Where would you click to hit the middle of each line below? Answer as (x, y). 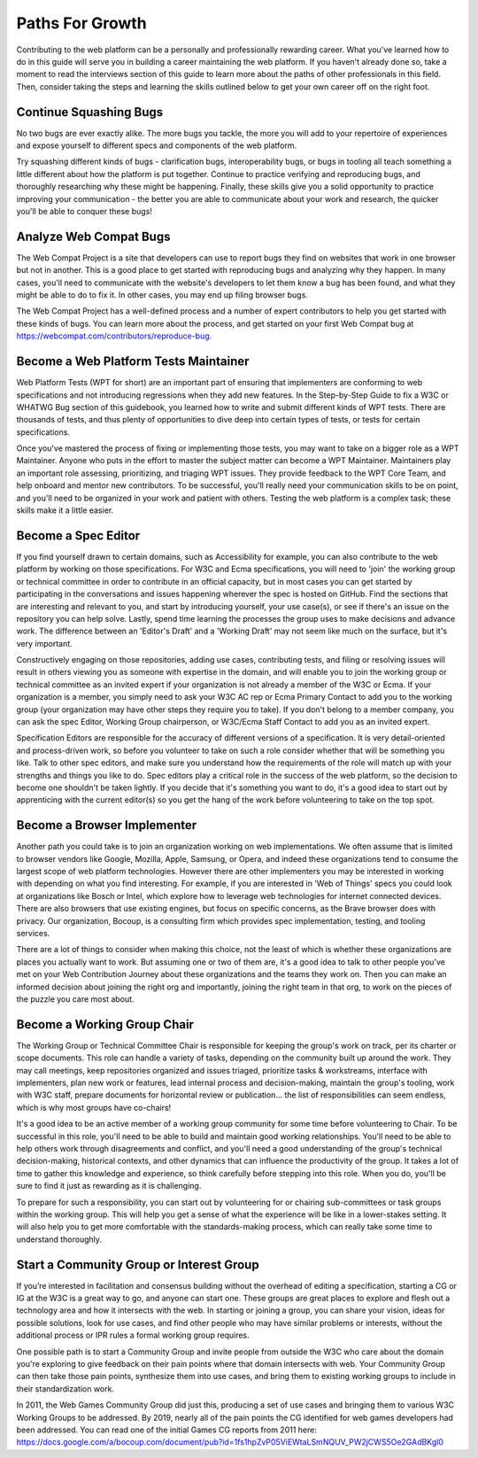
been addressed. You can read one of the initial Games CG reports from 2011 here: (167, 1430)
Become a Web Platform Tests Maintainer (133, 362)
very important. (44, 643)
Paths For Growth (82, 23)
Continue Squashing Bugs (90, 112)
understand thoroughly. (59, 1239)
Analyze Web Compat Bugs (93, 236)
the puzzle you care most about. (75, 999)
